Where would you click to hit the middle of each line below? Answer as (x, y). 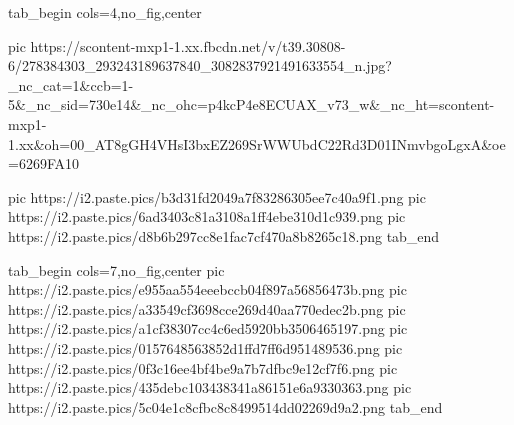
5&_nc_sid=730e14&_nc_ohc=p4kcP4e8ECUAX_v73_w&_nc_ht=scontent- (251, 104)
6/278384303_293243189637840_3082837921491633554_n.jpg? (200, 65)
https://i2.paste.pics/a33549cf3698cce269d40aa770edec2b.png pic (207, 308)
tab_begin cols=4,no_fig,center (105, 12)
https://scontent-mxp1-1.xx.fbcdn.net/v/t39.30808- (188, 45)
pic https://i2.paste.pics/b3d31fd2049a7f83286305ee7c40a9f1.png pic (217, 196)
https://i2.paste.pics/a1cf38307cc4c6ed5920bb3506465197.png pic (208, 328)
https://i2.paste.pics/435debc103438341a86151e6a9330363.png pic (210, 387)
